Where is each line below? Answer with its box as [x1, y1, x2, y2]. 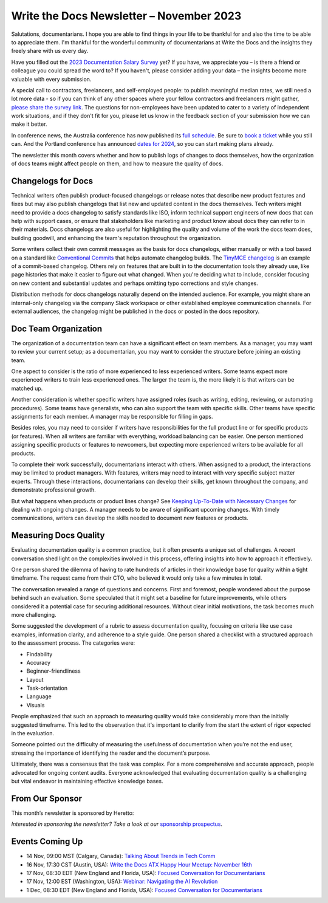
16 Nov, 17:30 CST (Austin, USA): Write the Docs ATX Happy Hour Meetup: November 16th [26, 860, 252, 868]
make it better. [11, 120, 47, 128]
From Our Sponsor [11, 793, 82, 803]
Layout [26, 676, 44, 683]
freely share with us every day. [11, 47, 89, 55]
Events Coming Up [11, 836, 83, 847]
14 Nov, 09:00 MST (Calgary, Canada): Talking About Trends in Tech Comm [26, 853, 216, 860]
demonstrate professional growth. [11, 486, 97, 493]
